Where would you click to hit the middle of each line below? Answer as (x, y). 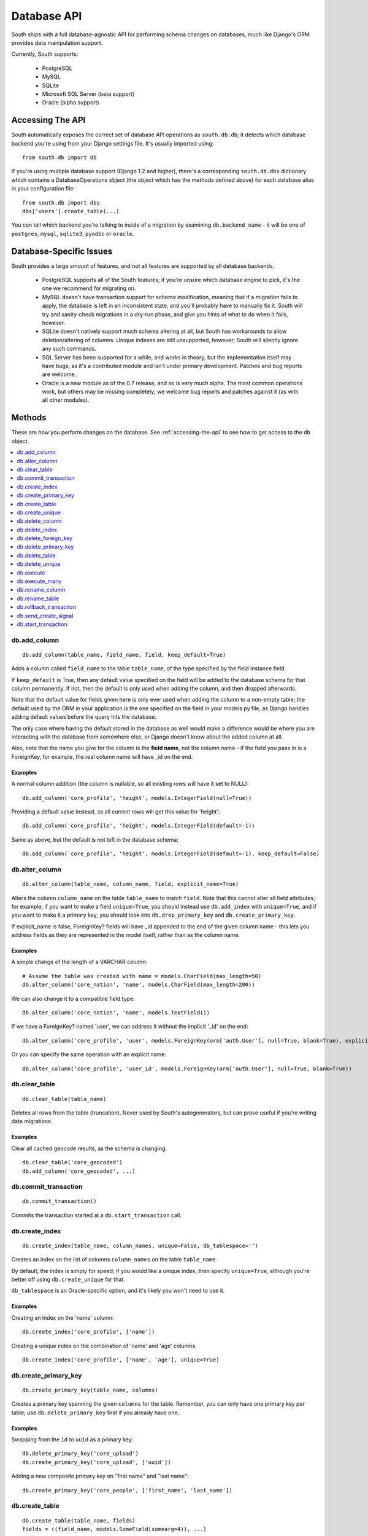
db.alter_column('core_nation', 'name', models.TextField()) (116, 1013)
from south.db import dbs (61, 202)
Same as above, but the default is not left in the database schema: (95, 839)
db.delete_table (36, 555)
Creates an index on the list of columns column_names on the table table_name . (114, 1260)
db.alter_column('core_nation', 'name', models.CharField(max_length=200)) (139, 985)
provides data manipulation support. (57, 42)
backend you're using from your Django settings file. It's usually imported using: (113, 143)
